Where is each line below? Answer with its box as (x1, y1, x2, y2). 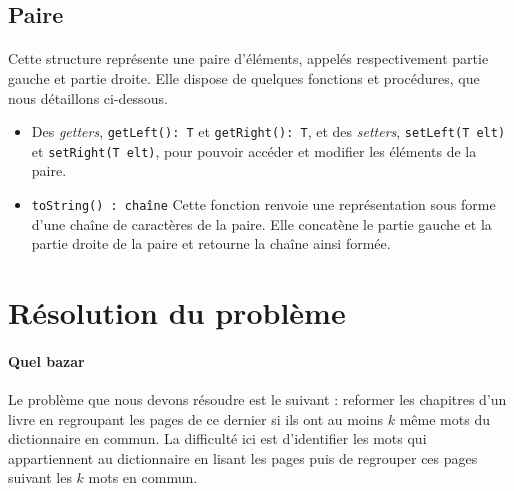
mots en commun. (88, 467, 198, 488)
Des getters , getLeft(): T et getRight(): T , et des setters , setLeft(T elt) (31, 121, 506, 142)
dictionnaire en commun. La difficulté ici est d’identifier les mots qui (8, 428, 427, 449)
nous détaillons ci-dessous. (8, 87, 168, 108)
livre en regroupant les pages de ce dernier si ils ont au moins (8, 408, 384, 429)
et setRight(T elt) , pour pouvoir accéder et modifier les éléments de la (31, 140, 477, 161)
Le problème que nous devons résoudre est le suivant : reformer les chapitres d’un (8, 389, 507, 410)
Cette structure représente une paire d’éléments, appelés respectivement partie (8, 48, 489, 69)
